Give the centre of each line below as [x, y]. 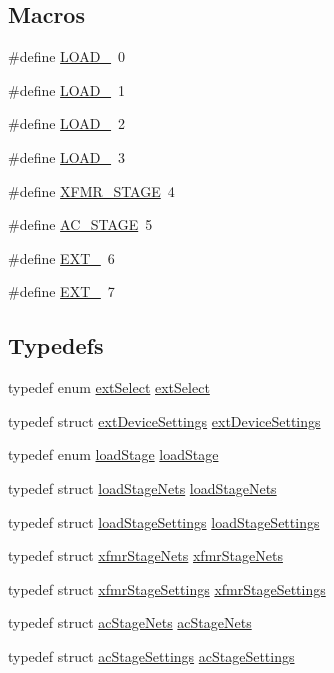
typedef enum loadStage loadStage [113, 454]
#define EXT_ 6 [61, 257]
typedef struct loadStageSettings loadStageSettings [164, 521]
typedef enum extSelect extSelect [109, 387]
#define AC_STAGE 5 [80, 224]
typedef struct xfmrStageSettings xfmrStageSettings [167, 588]
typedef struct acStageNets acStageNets [130, 622]
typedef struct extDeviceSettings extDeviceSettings [164, 420]
